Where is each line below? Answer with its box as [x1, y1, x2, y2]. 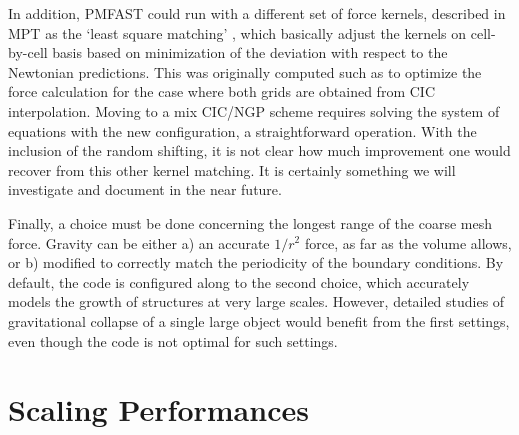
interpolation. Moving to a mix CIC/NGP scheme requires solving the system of [8, 100, 500, 121]
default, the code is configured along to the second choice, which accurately [8, 271, 470, 292]
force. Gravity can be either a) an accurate [8, 232, 270, 253]
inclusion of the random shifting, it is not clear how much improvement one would [8, 140, 511, 161]
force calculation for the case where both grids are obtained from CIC [8, 81, 435, 102]
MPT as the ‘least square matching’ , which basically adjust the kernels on [8, 22, 467, 43]
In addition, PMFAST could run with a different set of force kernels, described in [8, 3, 506, 23]
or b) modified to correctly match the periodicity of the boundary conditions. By [8, 252, 504, 273]
